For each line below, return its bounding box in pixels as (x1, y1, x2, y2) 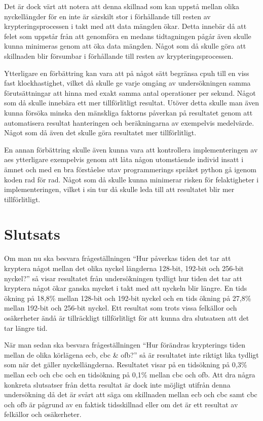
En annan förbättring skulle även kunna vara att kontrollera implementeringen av (4, 144, 258, 155)
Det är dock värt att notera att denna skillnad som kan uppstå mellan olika (4, 1, 240, 11)
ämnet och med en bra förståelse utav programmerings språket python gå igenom (4, 164, 256, 174)
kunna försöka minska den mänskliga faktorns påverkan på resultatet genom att (4, 107, 253, 118)
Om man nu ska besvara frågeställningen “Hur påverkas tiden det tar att (4, 253, 231, 263)
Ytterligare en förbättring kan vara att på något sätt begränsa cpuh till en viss (4, 67, 249, 78)
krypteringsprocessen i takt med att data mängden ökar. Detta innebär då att (4, 21, 247, 31)
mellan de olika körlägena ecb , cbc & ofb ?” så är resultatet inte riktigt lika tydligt (4, 349, 259, 360)
